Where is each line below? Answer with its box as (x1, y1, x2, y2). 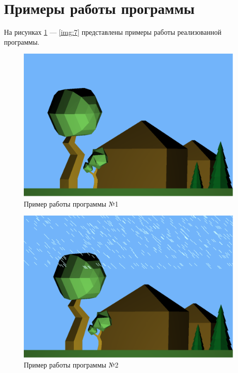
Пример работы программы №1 (24, 198, 119, 209)
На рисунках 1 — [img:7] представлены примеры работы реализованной (4, 27, 222, 37)
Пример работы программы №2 (24, 360, 119, 370)
